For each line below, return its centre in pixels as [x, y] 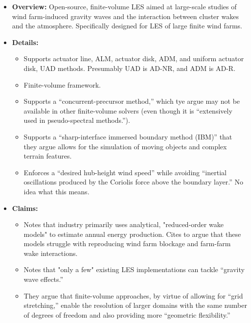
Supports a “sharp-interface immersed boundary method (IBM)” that [128, 136]
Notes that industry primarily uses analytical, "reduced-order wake [124, 224]
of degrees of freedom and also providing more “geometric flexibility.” [127, 314]
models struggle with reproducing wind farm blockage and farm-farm [127, 243]
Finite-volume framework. [62, 84]
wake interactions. [51, 253]
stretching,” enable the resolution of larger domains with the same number [135, 305]
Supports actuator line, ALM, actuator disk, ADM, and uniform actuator [134, 58]
